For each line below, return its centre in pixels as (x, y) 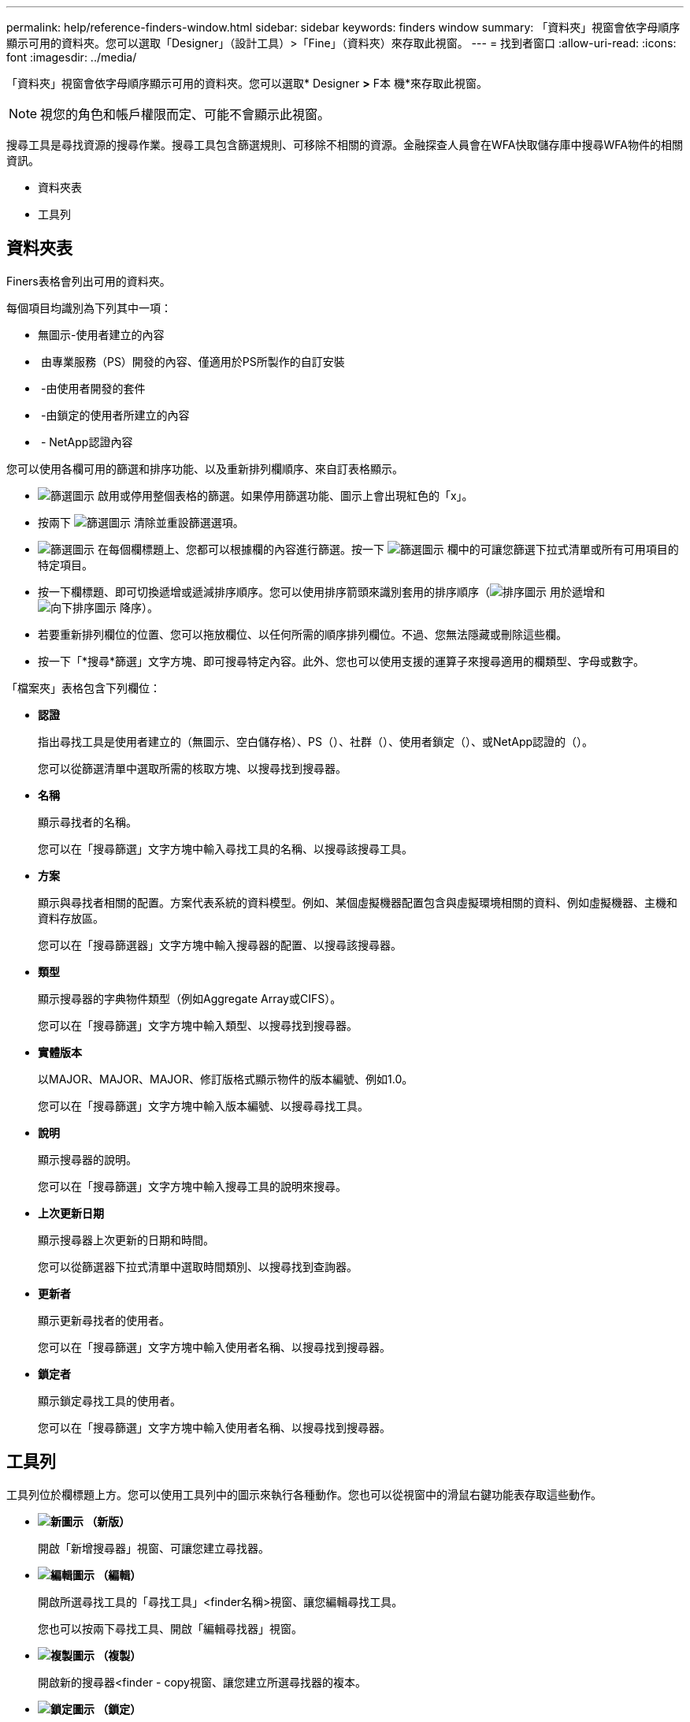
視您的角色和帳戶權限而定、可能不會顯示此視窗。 (185, 114)
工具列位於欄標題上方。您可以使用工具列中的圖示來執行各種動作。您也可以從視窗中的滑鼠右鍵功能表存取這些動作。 (304, 1494)
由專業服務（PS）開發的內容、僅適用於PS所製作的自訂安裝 (193, 361)
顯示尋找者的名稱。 (87, 822)
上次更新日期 (71, 1213)
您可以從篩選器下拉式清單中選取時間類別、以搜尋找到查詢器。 (198, 1266)
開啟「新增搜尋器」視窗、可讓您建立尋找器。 (154, 1548)
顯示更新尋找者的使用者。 (104, 1320)
